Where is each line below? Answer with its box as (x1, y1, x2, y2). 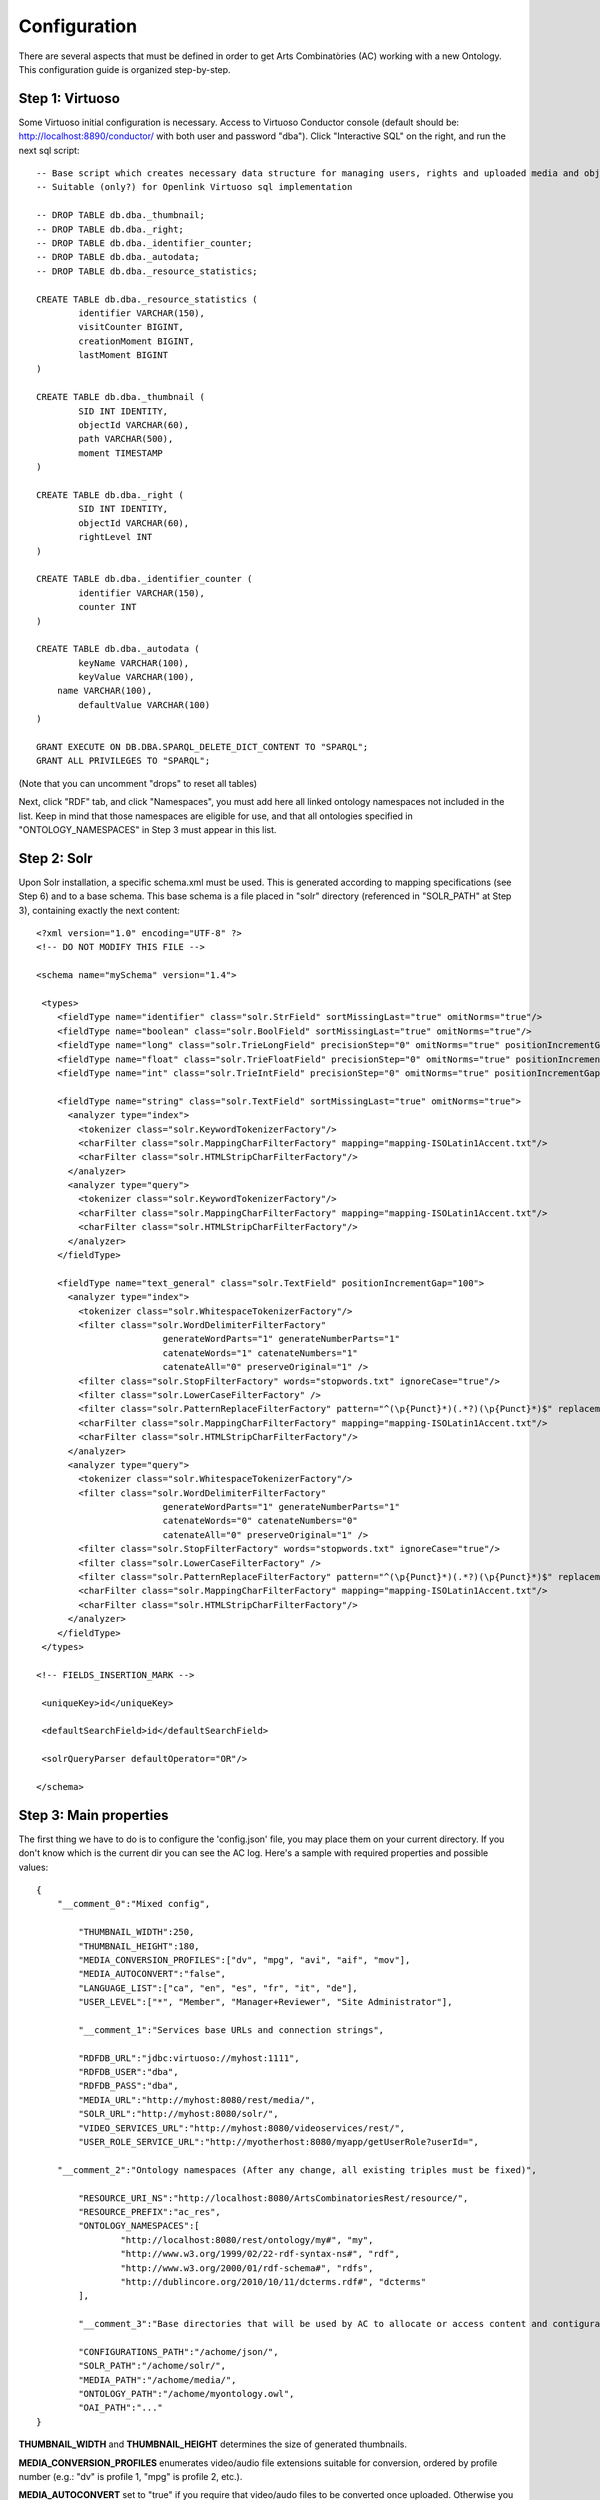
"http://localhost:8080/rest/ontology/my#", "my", (120, 2234, 374, 2245)
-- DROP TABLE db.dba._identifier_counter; (36, 237, 253, 249)
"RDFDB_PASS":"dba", (78, 2080, 179, 2092)
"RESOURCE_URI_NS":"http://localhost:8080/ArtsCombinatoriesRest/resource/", (78, 2192, 469, 2204)
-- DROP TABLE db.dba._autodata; (36, 251, 200, 263)
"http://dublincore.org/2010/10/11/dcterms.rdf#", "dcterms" (120, 2276, 427, 2287)
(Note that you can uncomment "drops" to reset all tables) (18, 777, 258, 789)
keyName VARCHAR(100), (78, 657, 190, 669)
